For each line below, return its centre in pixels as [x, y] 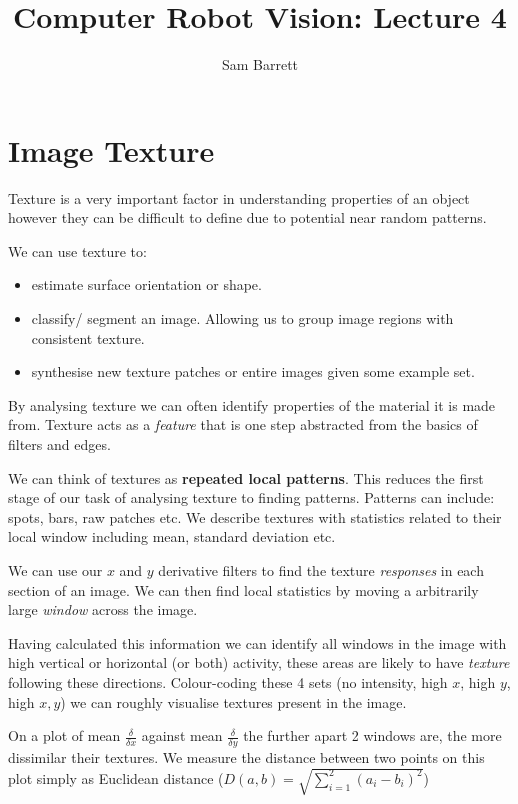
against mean [182, 735]
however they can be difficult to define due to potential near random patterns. [247, 217]
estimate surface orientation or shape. [146, 284]
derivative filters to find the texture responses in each [321, 569]
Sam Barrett [260, 64]
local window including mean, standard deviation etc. [172, 536]
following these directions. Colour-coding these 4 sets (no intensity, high [228, 681]
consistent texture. [88, 337]
